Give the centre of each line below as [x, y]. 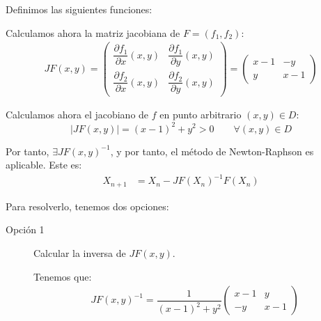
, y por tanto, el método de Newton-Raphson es [212, 151]
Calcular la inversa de [80, 252]
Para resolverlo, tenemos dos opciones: [87, 206]
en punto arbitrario [201, 115]
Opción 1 [25, 229]
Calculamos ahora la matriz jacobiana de [93, 32]
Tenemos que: [63, 276]
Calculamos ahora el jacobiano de [77, 115]
